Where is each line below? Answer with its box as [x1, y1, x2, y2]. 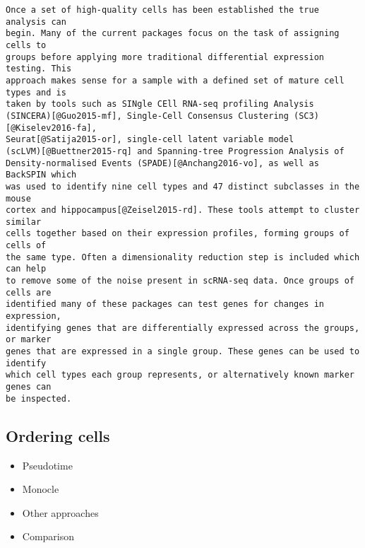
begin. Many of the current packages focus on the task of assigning [6, 28, 340, 39]
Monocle [22, 482, 59, 496]
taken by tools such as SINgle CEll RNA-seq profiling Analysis [6, 99, 314, 110]
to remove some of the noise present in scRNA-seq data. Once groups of [6, 276, 354, 286]
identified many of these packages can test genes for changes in [6, 299, 325, 310]
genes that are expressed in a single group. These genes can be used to [6, 346, 360, 357]
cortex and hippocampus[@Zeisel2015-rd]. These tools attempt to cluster [6, 205, 360, 216]
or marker [6, 334, 52, 345]
